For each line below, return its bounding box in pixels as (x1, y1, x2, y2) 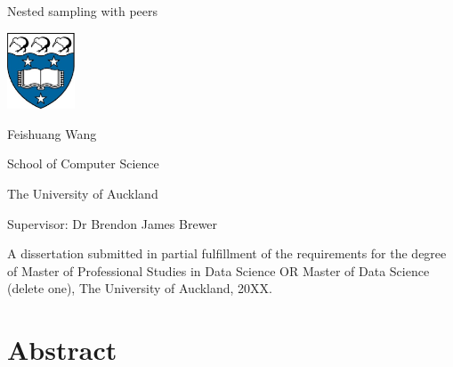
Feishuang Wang (7, 124, 97, 143)
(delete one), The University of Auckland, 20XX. (7, 279, 273, 298)
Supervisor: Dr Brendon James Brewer (7, 214, 218, 232)
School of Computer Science (7, 154, 159, 173)
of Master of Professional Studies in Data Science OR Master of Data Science (7, 261, 430, 280)
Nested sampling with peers (7, 2, 158, 20)
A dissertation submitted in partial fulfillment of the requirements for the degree (7, 244, 447, 263)
